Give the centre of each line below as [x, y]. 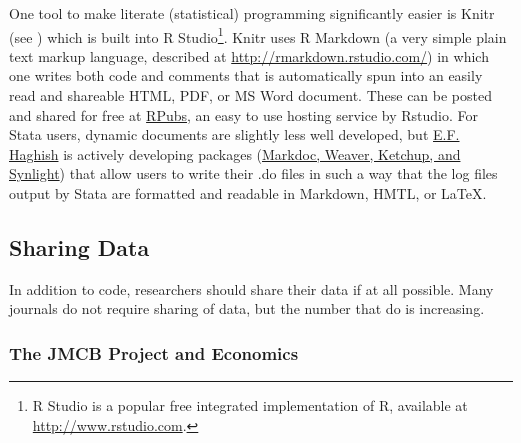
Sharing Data [79, 246]
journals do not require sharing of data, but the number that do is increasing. [247, 308]
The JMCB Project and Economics [154, 352]
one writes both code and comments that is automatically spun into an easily [246, 75]
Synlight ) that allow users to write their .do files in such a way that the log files [253, 173]
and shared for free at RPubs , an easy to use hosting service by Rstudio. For [243, 114]
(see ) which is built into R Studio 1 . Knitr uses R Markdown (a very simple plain [258, 35]
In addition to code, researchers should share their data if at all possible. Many [251, 288]
